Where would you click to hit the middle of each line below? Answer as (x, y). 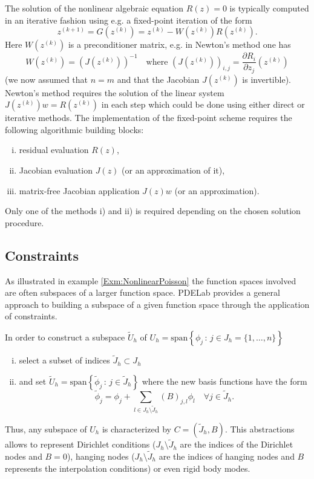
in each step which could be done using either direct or (203, 104)
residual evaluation (54, 150)
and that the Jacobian (158, 79)
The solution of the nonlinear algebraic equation (94, 8)
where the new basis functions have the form (224, 381)
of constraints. (31, 316)
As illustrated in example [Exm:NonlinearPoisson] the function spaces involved (151, 280)
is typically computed (269, 8)
